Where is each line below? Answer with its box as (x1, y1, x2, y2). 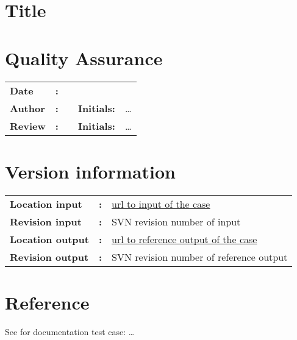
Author (10, 101, 45, 115)
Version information (5, 158, 176, 183)
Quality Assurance (5, 45, 163, 70)
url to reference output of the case (112, 232, 257, 246)
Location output (10, 232, 89, 246)
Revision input (10, 214, 82, 228)
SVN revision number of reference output (112, 249, 288, 264)
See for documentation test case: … (5, 325, 135, 338)
